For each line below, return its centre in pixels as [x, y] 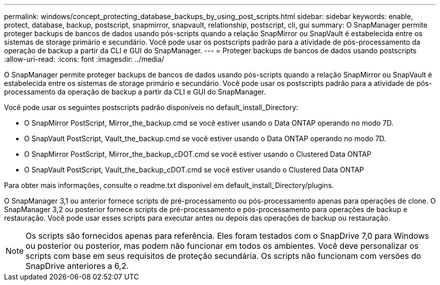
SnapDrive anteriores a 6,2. [77, 266]
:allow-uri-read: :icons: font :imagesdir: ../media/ [84, 59]
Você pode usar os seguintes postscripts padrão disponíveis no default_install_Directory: [151, 107]
